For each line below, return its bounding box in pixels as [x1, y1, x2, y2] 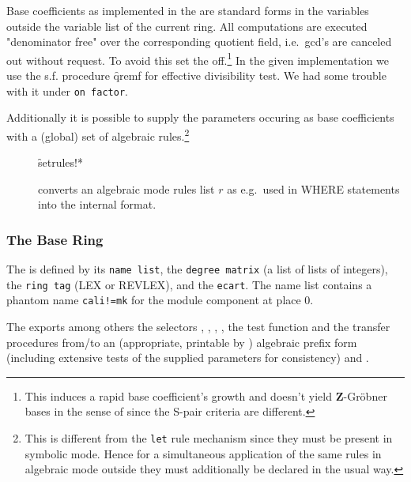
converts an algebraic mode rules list [38, 180, 215, 197]
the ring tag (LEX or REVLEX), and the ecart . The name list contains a [6, 276, 372, 292]
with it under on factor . [6, 82, 128, 99]
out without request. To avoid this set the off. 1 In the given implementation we [6, 49, 390, 68]
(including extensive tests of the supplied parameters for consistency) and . [6, 349, 369, 366]
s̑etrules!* [38, 154, 83, 171]
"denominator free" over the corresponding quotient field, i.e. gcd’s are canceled [6, 33, 392, 50]
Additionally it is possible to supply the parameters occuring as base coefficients [6, 109, 394, 126]
